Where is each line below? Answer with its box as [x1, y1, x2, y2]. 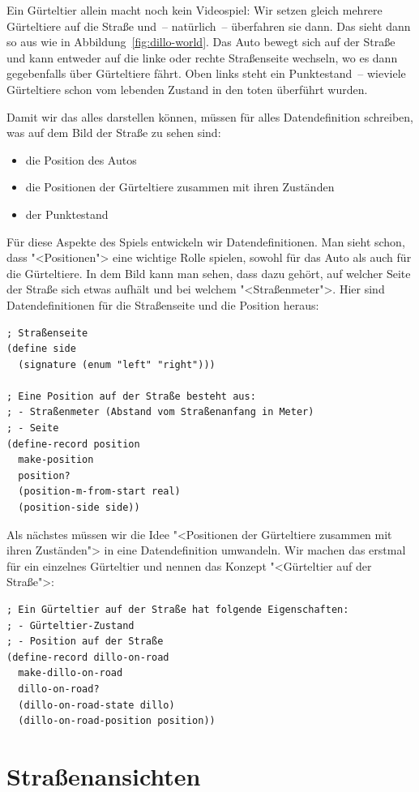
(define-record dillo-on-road [6, 651, 169, 663]
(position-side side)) [18, 502, 140, 514]
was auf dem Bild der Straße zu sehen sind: [6, 124, 221, 141]
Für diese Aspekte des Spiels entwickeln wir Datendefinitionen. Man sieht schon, [6, 233, 405, 250]
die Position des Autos [25, 151, 137, 168]
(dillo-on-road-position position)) [18, 715, 216, 727]
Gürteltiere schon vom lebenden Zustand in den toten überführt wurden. [6, 80, 368, 97]
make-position [18, 454, 94, 466]
